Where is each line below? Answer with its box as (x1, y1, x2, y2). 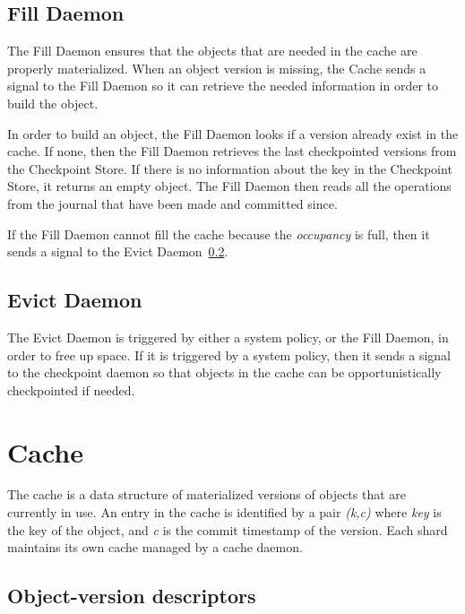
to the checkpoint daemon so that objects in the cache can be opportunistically (7, 363, 442, 382)
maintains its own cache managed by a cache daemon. (7, 538, 303, 557)
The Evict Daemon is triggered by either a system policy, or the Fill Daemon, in (7, 327, 449, 346)
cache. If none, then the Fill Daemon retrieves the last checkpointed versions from (7, 142, 457, 160)
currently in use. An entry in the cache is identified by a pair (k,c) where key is (7, 503, 442, 522)
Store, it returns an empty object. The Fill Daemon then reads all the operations (7, 177, 452, 195)
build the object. (7, 93, 99, 112)
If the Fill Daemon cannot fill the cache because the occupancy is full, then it (7, 224, 430, 243)
